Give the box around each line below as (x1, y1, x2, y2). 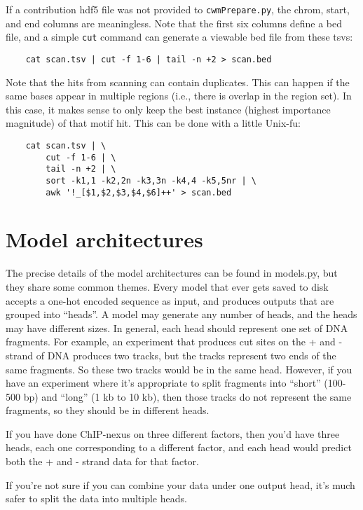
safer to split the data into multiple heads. (6, 491, 187, 506)
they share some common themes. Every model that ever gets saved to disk (6, 279, 329, 294)
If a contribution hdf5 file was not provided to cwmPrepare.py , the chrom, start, (6, 2, 350, 16)
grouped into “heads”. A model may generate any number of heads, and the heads (6, 307, 357, 322)
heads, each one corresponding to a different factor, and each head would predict (6, 440, 352, 455)
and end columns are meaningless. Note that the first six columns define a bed (6, 15, 343, 30)
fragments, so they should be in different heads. (6, 403, 210, 418)
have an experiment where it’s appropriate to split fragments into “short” (6, 375, 321, 390)
